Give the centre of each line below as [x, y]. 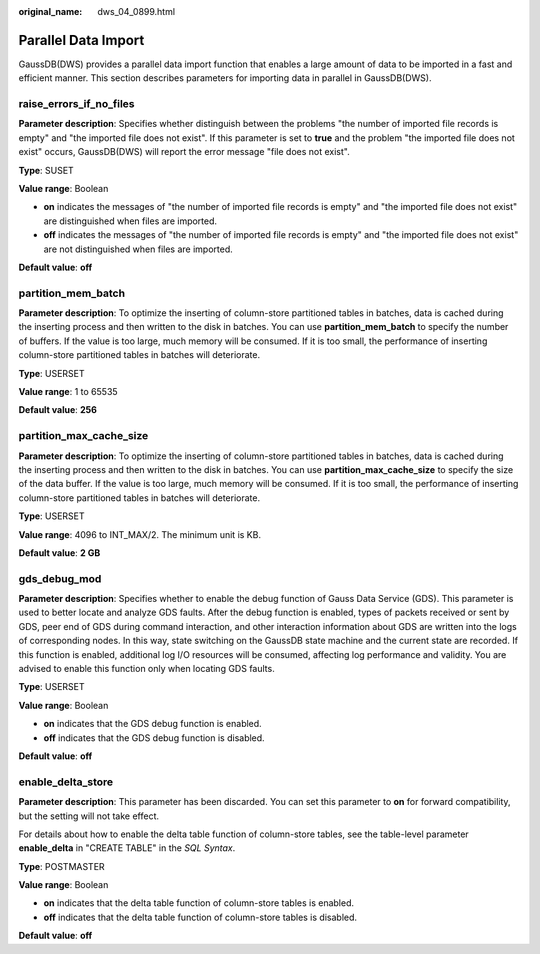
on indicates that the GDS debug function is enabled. [152, 724]
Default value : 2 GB [59, 552]
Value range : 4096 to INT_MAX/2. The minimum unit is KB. [140, 534]
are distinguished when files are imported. [130, 221]
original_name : [50, 11]
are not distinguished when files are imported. [138, 249]
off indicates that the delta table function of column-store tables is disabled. [200, 917]
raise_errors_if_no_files [76, 104]
